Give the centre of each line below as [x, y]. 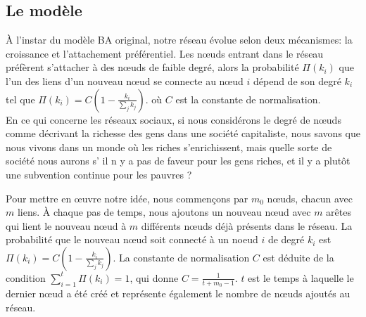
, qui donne [154, 277]
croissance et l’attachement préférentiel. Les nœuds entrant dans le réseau [165, 53]
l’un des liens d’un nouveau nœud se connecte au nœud [125, 80]
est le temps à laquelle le [301, 277]
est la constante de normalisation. [248, 99]
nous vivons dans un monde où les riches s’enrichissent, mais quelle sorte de [169, 147]
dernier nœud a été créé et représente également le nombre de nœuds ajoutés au [178, 293]
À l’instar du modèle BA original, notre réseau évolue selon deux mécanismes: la [179, 40]
